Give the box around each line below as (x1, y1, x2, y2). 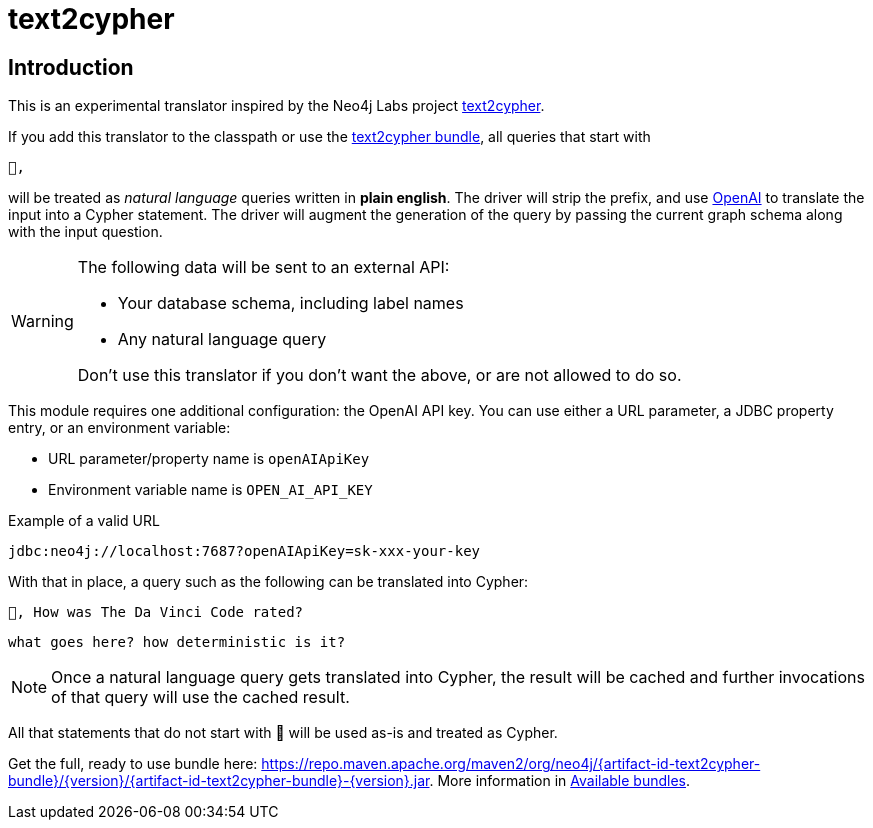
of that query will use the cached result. (51, 687, 350, 708)
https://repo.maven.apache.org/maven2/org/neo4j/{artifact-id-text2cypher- (261, 755, 761, 773)
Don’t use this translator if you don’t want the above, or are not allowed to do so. (77, 365, 682, 386)
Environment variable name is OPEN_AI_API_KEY (48, 481, 373, 499)
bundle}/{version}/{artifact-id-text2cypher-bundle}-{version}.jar (8, 772, 430, 790)
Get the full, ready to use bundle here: (8, 755, 258, 773)
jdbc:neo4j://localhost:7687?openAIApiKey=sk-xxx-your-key (8, 543, 481, 560)
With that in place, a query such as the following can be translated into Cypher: (8, 573, 529, 591)
